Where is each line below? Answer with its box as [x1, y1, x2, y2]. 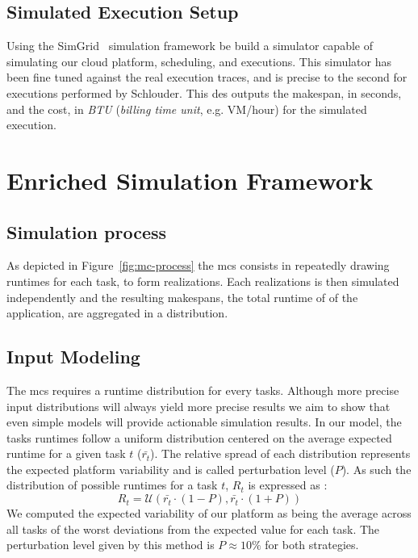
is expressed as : [248, 476, 328, 493]
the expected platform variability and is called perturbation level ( [6, 460, 335, 477]
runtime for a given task [6, 445, 126, 462]
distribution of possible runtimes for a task [6, 476, 218, 493]
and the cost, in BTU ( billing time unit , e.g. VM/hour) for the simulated [6, 100, 367, 117]
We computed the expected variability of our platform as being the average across [6, 505, 412, 522]
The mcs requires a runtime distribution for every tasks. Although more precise [6, 381, 399, 398]
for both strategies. [265, 536, 359, 553]
